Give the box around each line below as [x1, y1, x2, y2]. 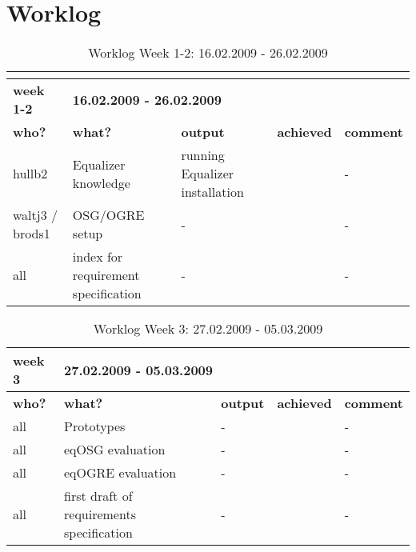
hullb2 [13, 164, 48, 183]
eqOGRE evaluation [64, 463, 177, 482]
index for [72, 247, 123, 266]
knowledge [72, 173, 130, 192]
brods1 [13, 224, 50, 243]
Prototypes [64, 417, 126, 436]
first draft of [64, 486, 133, 506]
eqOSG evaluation [64, 440, 166, 459]
